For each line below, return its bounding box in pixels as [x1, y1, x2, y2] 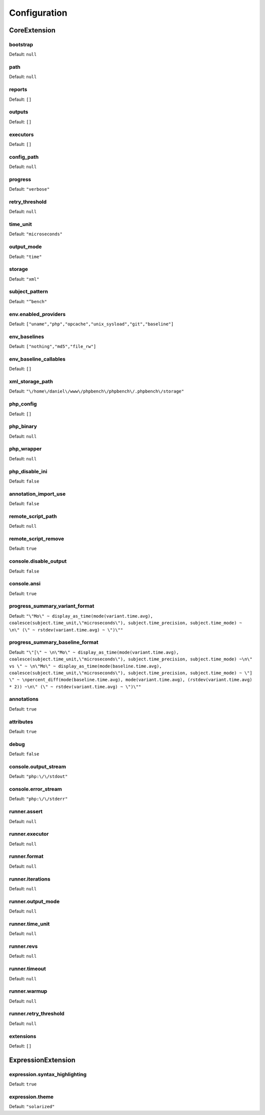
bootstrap [9, 41, 33, 48]
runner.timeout [9, 966, 46, 972]
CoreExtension [9, 26, 56, 34]
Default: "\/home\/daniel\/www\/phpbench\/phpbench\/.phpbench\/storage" [9, 388, 184, 394]
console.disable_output [9, 558, 67, 565]
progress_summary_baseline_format [9, 639, 99, 646]
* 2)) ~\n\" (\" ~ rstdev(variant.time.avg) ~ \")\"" [9, 684, 141, 689]
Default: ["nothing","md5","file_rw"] [9, 343, 97, 349]
